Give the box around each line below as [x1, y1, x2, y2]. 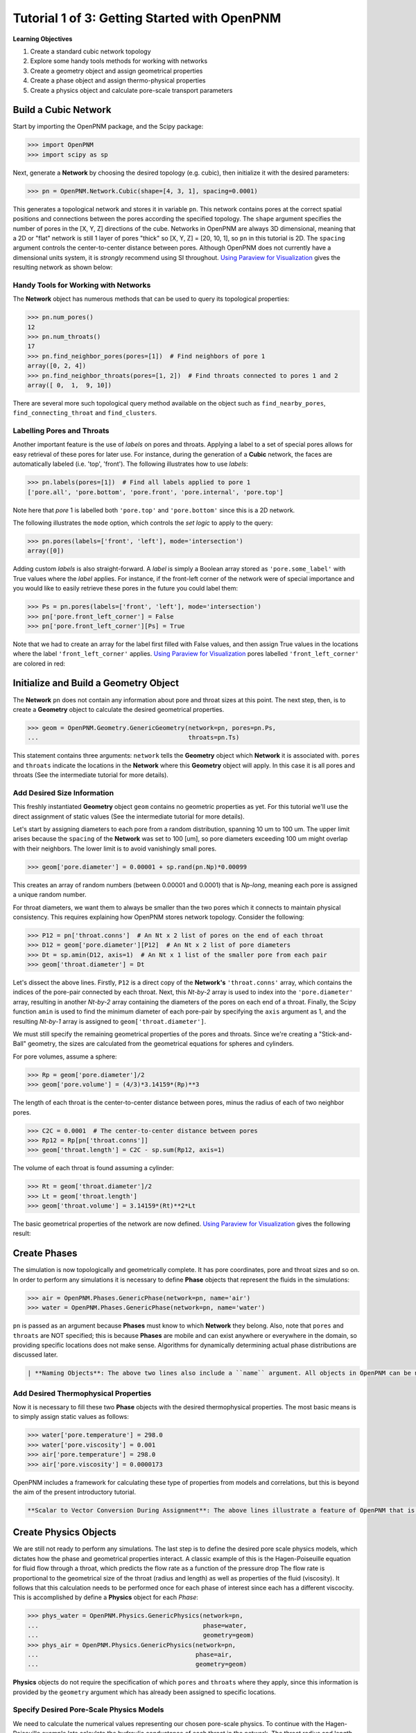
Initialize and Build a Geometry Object [12, 677, 180, 689]
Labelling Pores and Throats [12, 426, 110, 436]
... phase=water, [27, 1621, 248, 1629]
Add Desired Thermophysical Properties [12, 1388, 152, 1398]
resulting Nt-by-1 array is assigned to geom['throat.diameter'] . [12, 1017, 207, 1025]
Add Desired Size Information [12, 787, 114, 797]
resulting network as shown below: [12, 263, 113, 272]
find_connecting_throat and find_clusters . [12, 409, 157, 417]
